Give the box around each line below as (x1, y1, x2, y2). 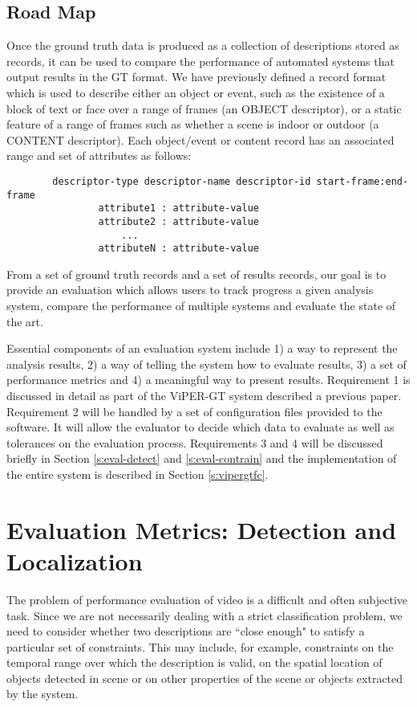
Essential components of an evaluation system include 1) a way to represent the (6, 340, 398, 357)
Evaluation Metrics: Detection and (6, 513, 397, 546)
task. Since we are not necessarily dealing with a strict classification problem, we (6, 607, 403, 623)
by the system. (6, 685, 79, 702)
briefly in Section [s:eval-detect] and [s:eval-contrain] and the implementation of (6, 450, 397, 467)
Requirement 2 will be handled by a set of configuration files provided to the (6, 403, 383, 419)
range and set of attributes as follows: (6, 147, 192, 164)
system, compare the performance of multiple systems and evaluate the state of (6, 297, 396, 314)
